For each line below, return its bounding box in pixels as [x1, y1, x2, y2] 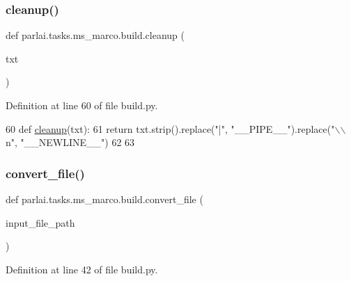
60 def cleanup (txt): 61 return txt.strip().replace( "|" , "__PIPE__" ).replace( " [6, 121, 335, 136]
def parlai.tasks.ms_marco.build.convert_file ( [6, 192, 203, 206]
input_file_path [6, 215, 75, 230]
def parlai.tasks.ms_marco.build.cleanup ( [6, 28, 185, 42]
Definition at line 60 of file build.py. [6, 98, 158, 112]
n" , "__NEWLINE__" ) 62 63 [6, 135, 135, 150]
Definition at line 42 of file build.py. [6, 262, 158, 276]
